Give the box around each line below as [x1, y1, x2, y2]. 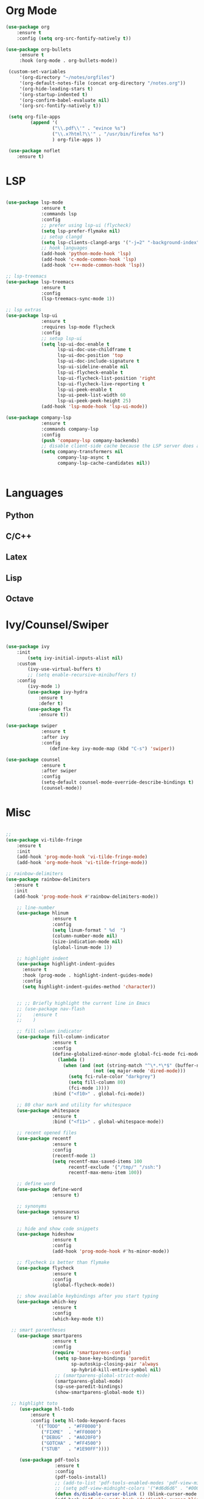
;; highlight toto [11, 1401, 58, 1407]
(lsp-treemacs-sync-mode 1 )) [41, 296, 115, 302]
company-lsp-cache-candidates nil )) [57, 460, 150, 466]
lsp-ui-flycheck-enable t [57, 369, 123, 376]
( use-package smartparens [16, 1333, 83, 1339]
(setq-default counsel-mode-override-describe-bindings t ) [41, 779, 194, 786]
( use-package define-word [16, 1186, 83, 1193]
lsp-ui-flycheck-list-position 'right [57, 375, 156, 381]
